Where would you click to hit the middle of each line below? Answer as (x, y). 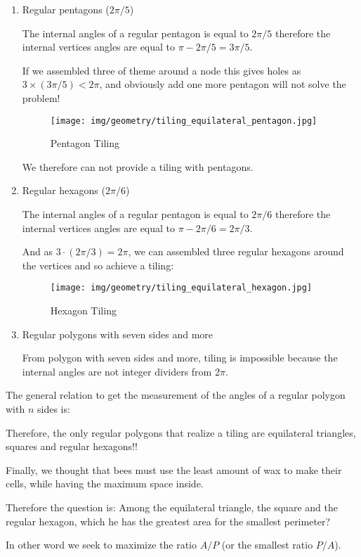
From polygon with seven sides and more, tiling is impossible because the (180, 358)
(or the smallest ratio (267, 545)
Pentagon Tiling (85, 143)
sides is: (53, 409)
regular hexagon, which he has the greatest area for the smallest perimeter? (168, 521)
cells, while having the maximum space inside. (105, 484)
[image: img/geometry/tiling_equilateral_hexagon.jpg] (181, 288)
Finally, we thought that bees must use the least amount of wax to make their (174, 469)
